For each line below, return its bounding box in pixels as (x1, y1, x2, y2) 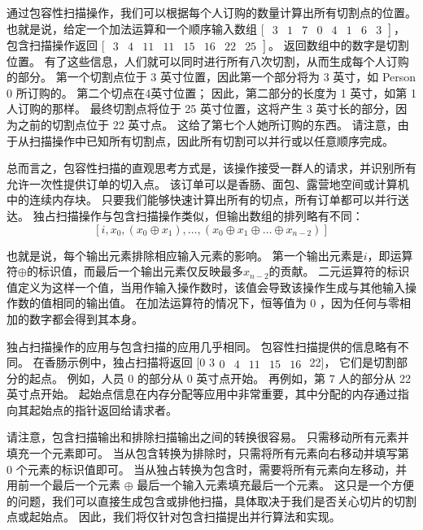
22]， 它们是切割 (309, 354, 397, 371)
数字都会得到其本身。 (28, 310, 143, 327)
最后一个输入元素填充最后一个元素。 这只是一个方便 (137, 476, 414, 493)
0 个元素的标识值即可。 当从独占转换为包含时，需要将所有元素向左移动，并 (7, 460, 408, 477)
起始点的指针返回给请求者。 (28, 401, 177, 418)
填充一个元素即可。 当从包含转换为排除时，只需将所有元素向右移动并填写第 (7, 445, 409, 462)
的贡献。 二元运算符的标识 (268, 263, 410, 280)
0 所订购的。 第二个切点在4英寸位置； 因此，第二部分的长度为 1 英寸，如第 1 (7, 84, 416, 101)
